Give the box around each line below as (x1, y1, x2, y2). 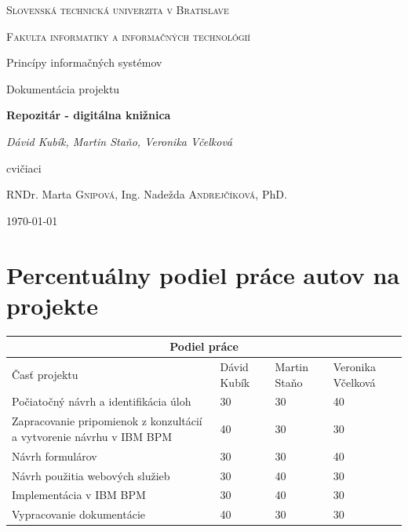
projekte (6, 289, 99, 321)
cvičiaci (6, 159, 42, 176)
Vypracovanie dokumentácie (12, 506, 145, 523)
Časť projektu (12, 366, 78, 382)
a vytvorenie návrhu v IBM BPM (12, 428, 173, 444)
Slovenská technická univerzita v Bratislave (6, 2, 229, 17)
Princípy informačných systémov (6, 54, 162, 71)
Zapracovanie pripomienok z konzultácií (12, 413, 202, 429)
